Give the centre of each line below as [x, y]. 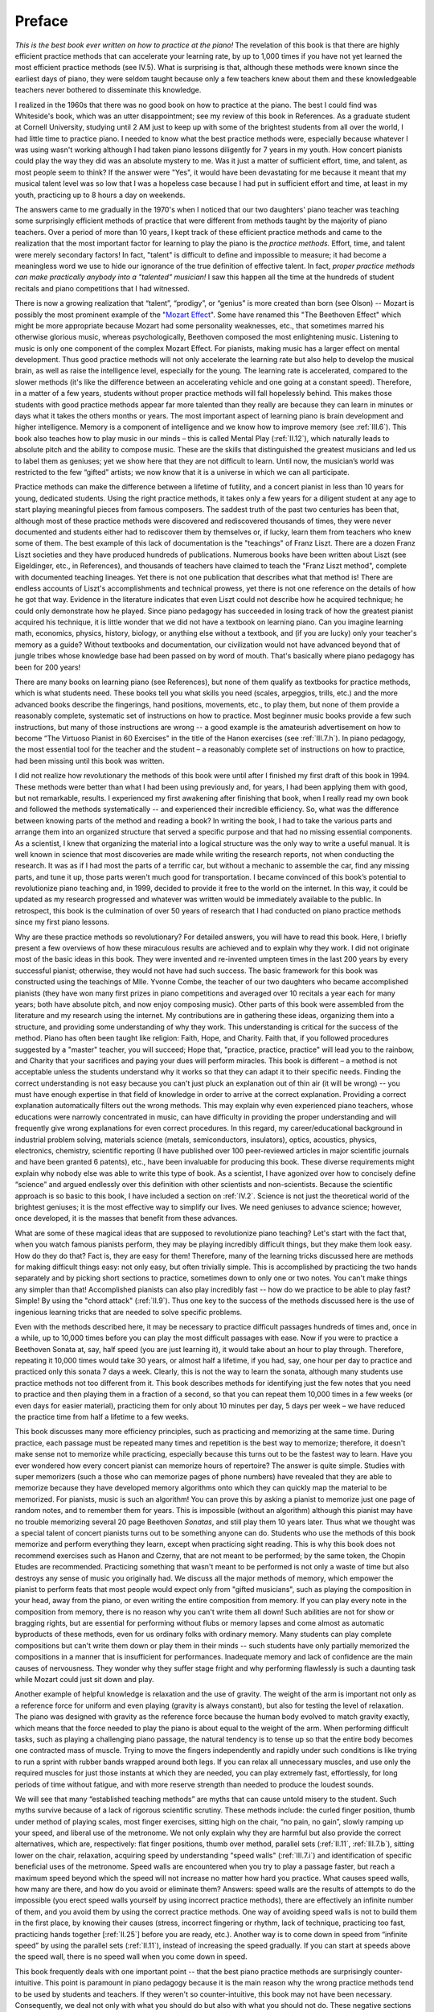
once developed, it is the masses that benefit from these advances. [126, 1218]
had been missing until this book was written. [90, 761]
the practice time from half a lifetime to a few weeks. [102, 1417]
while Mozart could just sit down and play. [84, 1680]
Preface [41, 21]
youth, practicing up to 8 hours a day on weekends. [100, 195]
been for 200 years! [48, 667]
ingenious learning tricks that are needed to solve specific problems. [129, 1312]
